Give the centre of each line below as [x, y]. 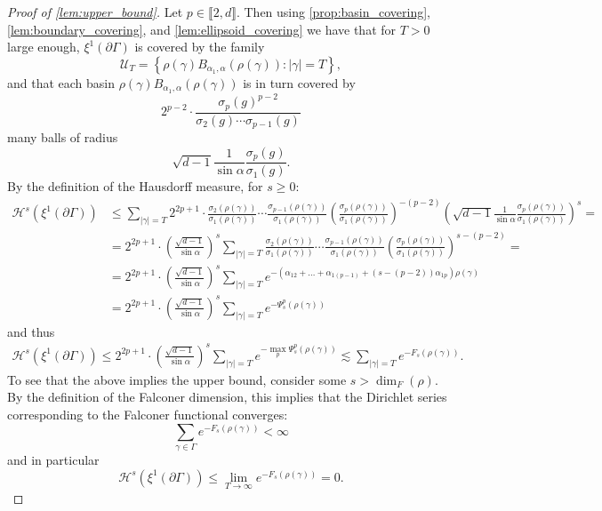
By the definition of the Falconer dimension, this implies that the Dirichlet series [227, 397]
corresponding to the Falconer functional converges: [148, 415]
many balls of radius [63, 137]
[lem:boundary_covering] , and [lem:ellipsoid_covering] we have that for [202, 29]
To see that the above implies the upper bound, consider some [177, 379]
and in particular [53, 459]
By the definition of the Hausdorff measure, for [135, 186]
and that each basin [61, 82]
